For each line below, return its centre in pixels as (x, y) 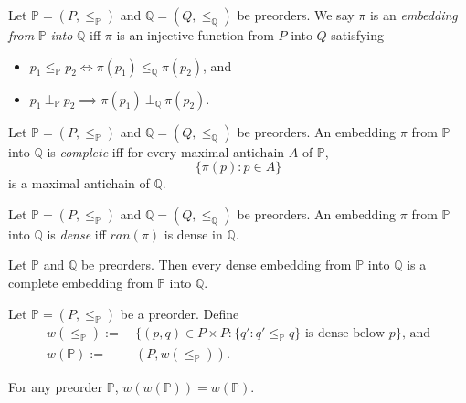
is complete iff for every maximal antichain (166, 151)
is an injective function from (195, 35)
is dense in (193, 233)
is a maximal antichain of (79, 183)
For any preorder (56, 386)
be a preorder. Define (180, 313)
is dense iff (76, 233)
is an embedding (413, 15)
